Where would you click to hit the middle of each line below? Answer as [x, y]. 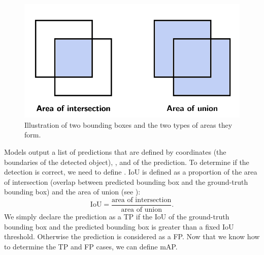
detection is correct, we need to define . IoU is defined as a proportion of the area [131, 172]
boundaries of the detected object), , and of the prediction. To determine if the [127, 162]
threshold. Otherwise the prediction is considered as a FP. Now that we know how [132, 236]
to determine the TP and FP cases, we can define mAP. [91, 246]
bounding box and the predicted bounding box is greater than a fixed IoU [119, 226]
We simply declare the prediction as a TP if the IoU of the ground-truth [117, 216]
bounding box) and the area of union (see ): [72, 192]
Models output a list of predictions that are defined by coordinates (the [115, 151]
